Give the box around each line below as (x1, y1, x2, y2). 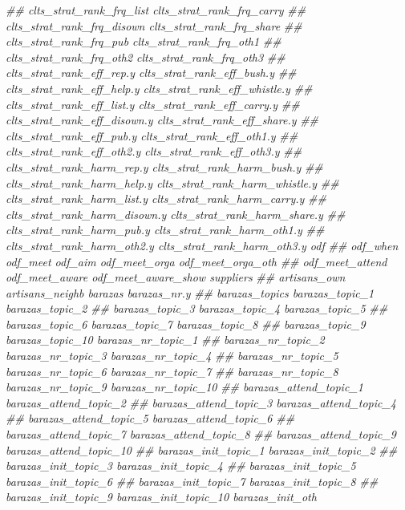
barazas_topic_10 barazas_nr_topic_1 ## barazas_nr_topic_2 (6, 331, 325, 348)
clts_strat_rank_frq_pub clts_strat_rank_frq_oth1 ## (6, 33, 281, 50)
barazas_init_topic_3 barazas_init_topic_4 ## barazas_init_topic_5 (6, 457, 356, 474)
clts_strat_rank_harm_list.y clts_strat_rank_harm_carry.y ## (6, 190, 326, 207)
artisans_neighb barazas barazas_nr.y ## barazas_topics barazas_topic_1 (6, 284, 375, 301)
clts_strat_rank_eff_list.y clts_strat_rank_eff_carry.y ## (6, 95, 300, 112)
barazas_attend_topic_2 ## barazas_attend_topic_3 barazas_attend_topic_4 (6, 394, 397, 411)
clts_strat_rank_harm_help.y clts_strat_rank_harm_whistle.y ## (6, 174, 339, 191)
